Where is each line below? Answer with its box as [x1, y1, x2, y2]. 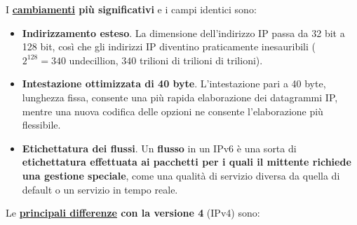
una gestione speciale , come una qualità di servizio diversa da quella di [22, 168, 340, 182]
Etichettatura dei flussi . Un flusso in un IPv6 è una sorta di [22, 140, 297, 155]
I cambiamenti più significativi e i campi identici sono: [6, 2, 257, 16]
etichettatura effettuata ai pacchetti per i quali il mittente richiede [22, 154, 351, 169]
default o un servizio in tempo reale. [22, 182, 178, 196]
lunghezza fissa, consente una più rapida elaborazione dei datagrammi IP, [22, 89, 338, 104]
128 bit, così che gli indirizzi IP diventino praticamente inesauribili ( [22, 39, 316, 54]
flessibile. [22, 117, 61, 132]
